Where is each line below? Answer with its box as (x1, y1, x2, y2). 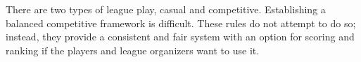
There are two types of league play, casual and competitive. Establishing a (6, 2, 326, 16)
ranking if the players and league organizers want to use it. (6, 42, 260, 57)
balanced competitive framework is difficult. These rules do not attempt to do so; (6, 15, 356, 30)
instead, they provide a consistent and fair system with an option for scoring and (6, 29, 355, 44)
